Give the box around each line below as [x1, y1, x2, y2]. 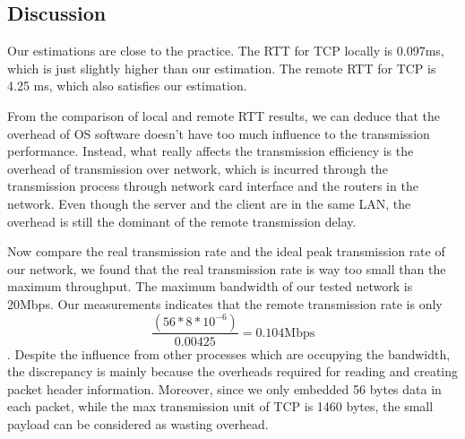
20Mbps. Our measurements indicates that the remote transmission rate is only [7, 294, 443, 313]
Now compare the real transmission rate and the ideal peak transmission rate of [7, 242, 445, 261]
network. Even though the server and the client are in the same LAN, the [7, 194, 411, 212]
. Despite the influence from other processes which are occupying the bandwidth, [7, 344, 451, 363]
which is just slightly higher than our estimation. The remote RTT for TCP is [7, 58, 436, 77]
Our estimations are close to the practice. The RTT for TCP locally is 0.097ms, [7, 41, 444, 60]
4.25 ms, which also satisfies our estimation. [7, 76, 247, 95]
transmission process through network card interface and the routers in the [7, 176, 418, 195]
